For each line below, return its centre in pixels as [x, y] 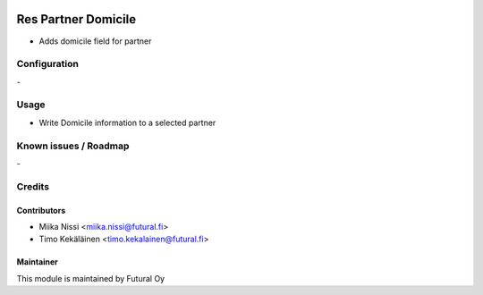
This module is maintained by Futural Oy [91, 278]
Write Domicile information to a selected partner [127, 122]
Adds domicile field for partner [95, 41]
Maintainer [37, 262]
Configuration [48, 64]
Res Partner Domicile [76, 19]
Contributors [41, 210]
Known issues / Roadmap [73, 146]
